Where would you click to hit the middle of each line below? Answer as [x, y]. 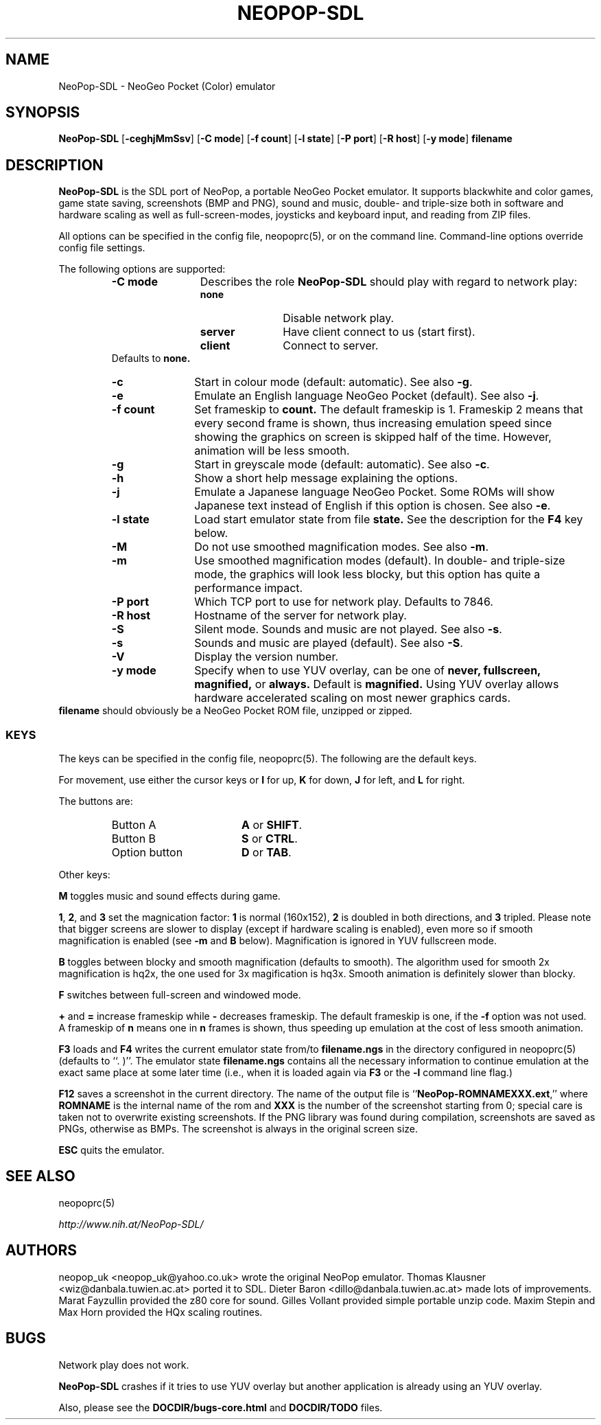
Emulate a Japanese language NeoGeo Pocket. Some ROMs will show [375, 492]
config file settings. [102, 248]
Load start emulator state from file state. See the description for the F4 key [389, 520]
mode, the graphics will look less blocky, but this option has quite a [367, 574]
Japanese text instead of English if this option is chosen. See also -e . [373, 506]
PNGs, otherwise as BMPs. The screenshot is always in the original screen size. [238, 1129]
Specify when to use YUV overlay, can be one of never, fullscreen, [367, 671]
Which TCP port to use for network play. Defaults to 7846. [344, 602]
